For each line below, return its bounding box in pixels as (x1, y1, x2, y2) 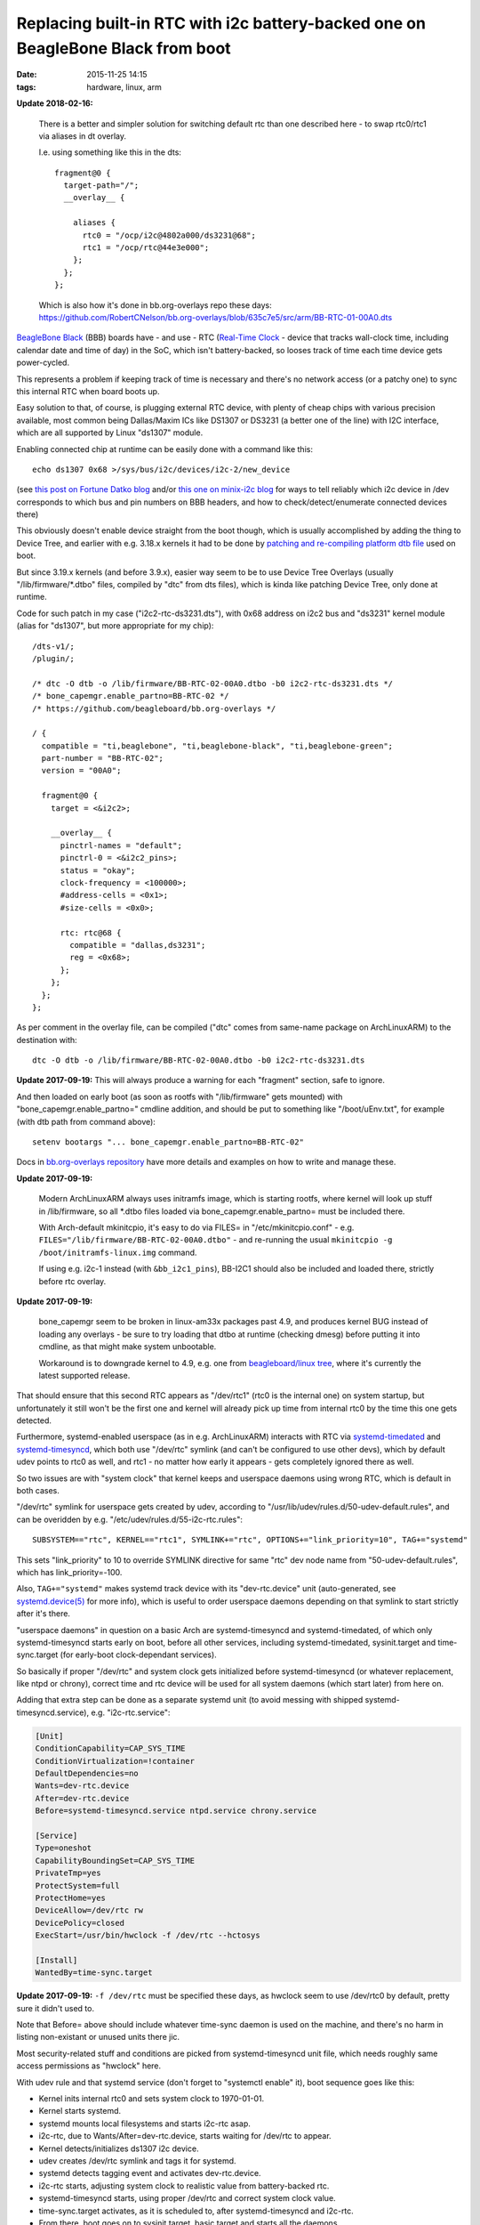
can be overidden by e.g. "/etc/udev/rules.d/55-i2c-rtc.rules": (16, 1514, 244, 1525)
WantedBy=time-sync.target (35, 1968, 153, 1978)
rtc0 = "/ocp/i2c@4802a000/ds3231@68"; (82, 230, 257, 240)
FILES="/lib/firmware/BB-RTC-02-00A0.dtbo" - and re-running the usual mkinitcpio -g (38, 1234, 393, 1245)
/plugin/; (32, 653, 75, 663)
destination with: (16, 1034, 77, 1045)
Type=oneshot (35, 1843, 92, 1853)
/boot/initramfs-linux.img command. (38, 1247, 197, 1258)
